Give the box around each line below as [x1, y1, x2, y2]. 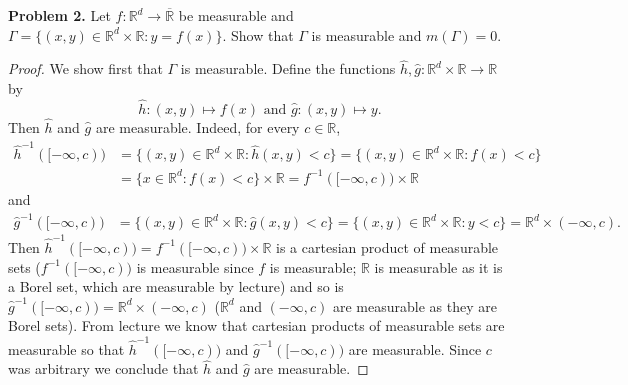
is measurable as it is [374, 256, 503, 277]
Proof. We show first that [8, 58, 163, 79]
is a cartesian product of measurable [276, 236, 499, 257]
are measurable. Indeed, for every [95, 117, 300, 138]
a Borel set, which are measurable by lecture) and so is [8, 276, 344, 297]
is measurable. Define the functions [180, 58, 396, 79]
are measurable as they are [332, 295, 497, 316]
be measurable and [178, 5, 294, 25]
